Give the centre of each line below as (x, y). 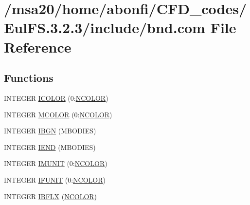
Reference (38, 47)
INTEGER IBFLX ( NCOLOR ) (51, 196)
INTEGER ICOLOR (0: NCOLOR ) (56, 98)
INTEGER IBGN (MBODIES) (50, 131)
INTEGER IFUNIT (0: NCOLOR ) (55, 179)
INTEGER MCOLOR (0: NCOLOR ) (58, 114)
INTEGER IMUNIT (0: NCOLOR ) (56, 163)
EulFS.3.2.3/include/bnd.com (105, 28)
